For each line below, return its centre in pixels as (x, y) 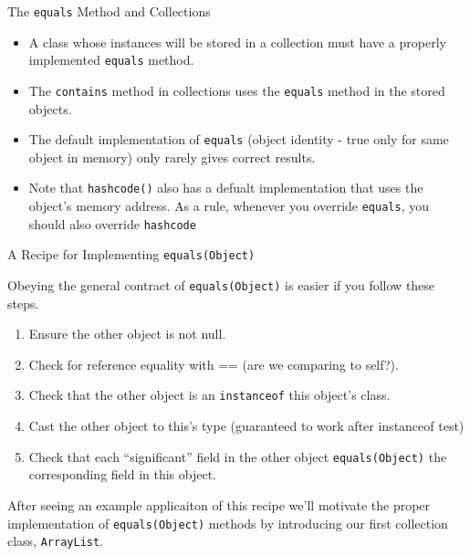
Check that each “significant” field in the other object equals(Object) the (238, 456)
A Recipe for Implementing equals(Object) (131, 254)
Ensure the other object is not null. (127, 334)
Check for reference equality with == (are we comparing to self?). (214, 364)
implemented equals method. (111, 60)
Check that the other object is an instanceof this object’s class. (209, 395)
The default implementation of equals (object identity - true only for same (239, 139)
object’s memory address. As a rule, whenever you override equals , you (229, 206)
